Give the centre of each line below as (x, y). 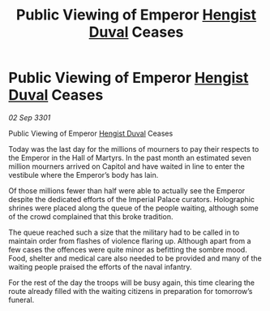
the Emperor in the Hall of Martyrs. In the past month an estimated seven (130, 158)
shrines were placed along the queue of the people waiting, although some (134, 208)
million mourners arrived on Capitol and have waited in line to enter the (127, 166)
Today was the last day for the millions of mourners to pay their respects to (134, 149)
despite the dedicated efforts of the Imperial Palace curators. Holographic (132, 199)
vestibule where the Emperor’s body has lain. (84, 175)
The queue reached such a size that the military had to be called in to (124, 232)
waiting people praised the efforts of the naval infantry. (100, 266)
